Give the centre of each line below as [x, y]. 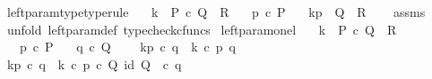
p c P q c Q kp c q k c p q [127, 47]
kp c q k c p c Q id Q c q [94, 63]
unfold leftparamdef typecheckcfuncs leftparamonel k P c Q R [202, 29]
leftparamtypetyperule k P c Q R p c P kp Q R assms [216, 12]
